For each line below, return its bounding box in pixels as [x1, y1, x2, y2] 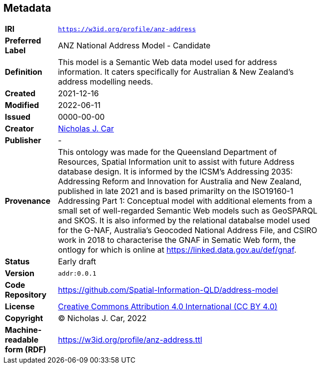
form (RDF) [5, 345, 46, 355]
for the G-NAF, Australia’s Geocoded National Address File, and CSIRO [58, 225, 318, 236]
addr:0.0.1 [58, 269, 96, 277]
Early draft [58, 257, 96, 267]
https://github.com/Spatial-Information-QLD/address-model [58, 285, 278, 295]
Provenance [5, 196, 51, 206]
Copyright [5, 313, 43, 324]
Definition [5, 67, 43, 77]
